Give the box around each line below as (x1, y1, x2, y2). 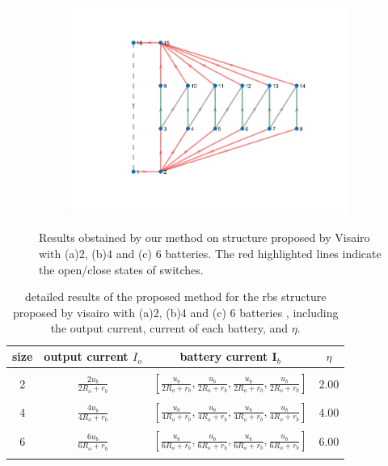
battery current (179, 348, 268, 365)
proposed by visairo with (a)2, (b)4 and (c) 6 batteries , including (12, 303, 339, 320)
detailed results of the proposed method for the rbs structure (24, 288, 327, 305)
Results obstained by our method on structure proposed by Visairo (39, 229, 370, 246)
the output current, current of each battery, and (50, 320, 289, 337)
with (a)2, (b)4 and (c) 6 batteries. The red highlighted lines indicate (39, 245, 382, 262)
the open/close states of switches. (39, 261, 204, 277)
